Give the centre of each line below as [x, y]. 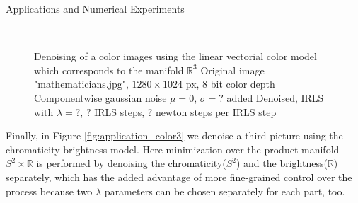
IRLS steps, [120, 111]
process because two [49, 191]
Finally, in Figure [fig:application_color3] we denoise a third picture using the [174, 135]
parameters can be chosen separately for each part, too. [225, 191]
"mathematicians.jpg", [81, 84]
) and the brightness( [282, 163]
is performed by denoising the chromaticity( [131, 163]
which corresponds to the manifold [109, 70]
